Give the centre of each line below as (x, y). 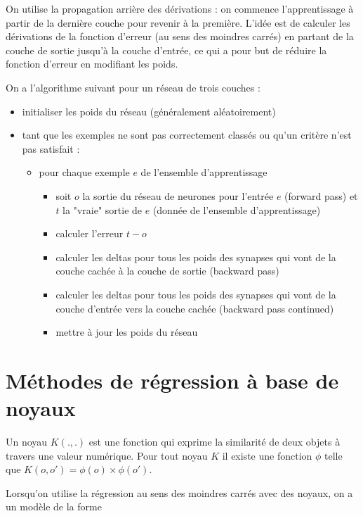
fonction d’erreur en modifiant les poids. (92, 64)
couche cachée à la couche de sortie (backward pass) (167, 271)
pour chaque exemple (84, 172)
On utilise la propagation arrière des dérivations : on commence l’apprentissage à (180, 8)
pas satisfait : (51, 148)
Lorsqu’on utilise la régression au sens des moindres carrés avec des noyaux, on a (179, 492)
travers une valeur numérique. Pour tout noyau (107, 455)
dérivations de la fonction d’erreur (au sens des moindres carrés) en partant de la (180, 36)
